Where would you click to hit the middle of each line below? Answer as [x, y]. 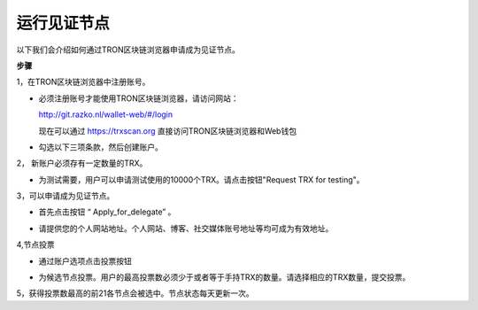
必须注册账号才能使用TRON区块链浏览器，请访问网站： [139, 98]
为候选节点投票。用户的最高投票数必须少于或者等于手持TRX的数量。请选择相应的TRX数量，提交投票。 [224, 277]
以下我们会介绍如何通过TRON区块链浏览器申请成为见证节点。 [128, 50]
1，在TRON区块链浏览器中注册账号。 [83, 82]
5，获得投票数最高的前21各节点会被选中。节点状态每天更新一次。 [135, 293]
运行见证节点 [63, 23]
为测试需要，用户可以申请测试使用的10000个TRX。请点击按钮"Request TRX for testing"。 [201, 179]
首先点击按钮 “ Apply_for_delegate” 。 [107, 212]
